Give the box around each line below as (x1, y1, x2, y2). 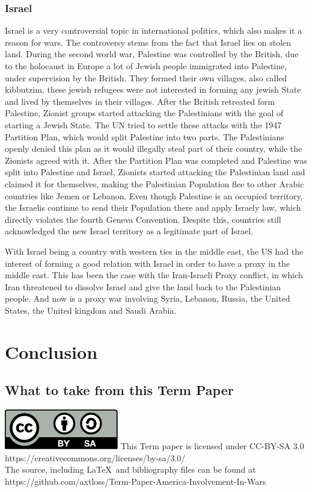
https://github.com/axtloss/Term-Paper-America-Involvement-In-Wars (5, 475, 266, 487)
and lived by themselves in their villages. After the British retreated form (5, 95, 275, 107)
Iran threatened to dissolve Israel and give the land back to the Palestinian (5, 280, 281, 293)
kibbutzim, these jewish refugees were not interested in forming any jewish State (5, 83, 301, 96)
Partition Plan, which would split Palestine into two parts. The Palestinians (5, 130, 284, 143)
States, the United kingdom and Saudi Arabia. (5, 304, 177, 316)
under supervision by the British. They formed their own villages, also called (5, 71, 287, 84)
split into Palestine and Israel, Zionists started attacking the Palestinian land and (5, 166, 305, 178)
